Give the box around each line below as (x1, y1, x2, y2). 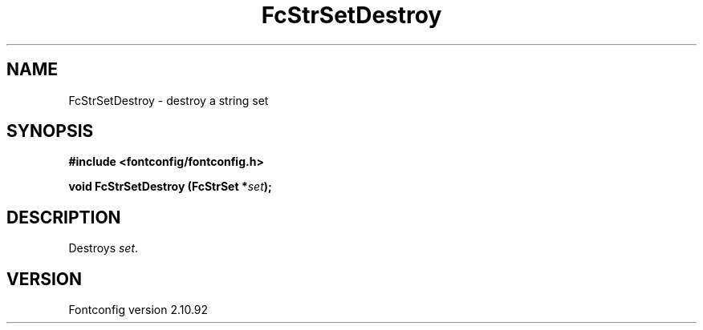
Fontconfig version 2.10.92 (68, 303, 209, 317)
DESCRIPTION (6, 207, 121, 227)
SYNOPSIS (6, 121, 94, 142)
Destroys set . (68, 241, 139, 256)
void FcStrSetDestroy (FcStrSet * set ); (68, 179, 272, 194)
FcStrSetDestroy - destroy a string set (68, 93, 269, 107)
